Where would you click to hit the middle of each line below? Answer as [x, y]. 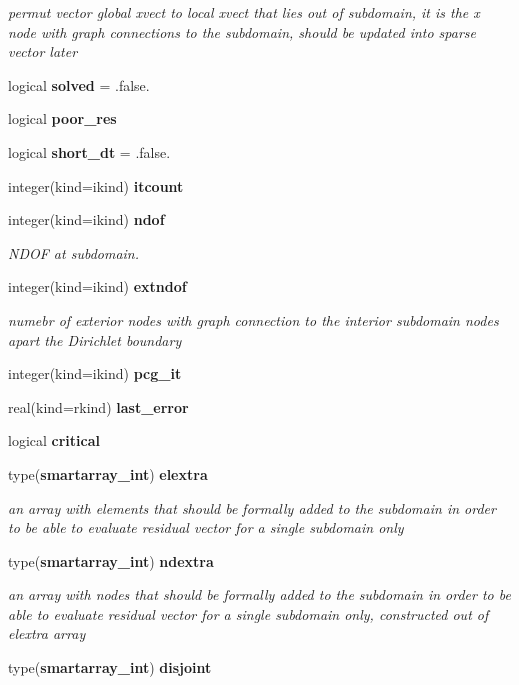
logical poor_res [62, 118]
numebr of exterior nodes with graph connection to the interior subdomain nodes [253, 319]
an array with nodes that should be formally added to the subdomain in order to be [259, 594]
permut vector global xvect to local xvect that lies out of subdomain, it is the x [244, 12]
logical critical [54, 440]
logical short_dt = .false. [89, 151]
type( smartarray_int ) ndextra [111, 560]
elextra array [47, 633]
